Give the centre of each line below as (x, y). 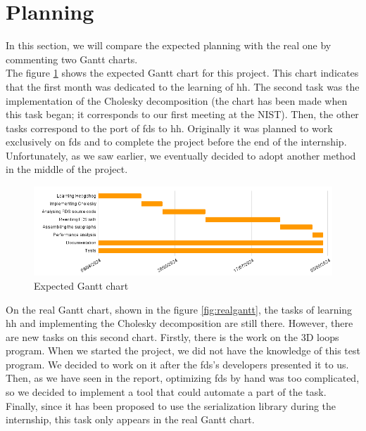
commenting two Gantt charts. (72, 59)
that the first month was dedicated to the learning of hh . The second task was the (183, 86)
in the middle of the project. (67, 169)
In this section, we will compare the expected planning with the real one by (169, 45)
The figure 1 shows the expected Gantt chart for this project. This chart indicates (182, 73)
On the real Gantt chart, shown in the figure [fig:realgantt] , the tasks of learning (179, 309)
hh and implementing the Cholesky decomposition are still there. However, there (179, 323)
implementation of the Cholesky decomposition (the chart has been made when (177, 100)
